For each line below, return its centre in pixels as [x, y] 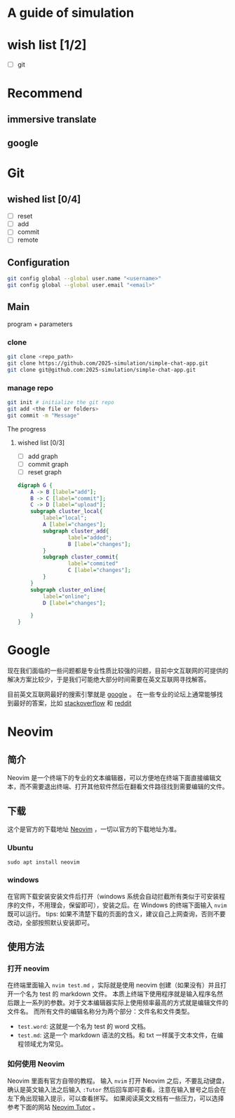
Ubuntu [20, 847]
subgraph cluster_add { [76, 531]
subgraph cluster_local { [67, 512]
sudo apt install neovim [43, 862]
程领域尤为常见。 [42, 1044]
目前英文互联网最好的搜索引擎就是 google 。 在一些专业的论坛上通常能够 [112, 694]
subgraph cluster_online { [68, 590]
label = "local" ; [65, 518]
